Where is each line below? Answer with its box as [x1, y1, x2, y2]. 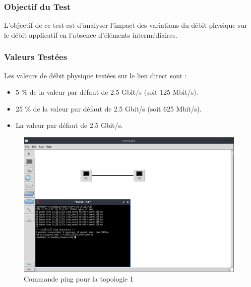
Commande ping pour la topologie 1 [24, 274, 133, 284]
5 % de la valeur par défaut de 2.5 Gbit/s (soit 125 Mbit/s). [15, 87, 198, 97]
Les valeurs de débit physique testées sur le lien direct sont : [4, 70, 187, 80]
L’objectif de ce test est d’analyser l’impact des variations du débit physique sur [4, 20, 248, 30]
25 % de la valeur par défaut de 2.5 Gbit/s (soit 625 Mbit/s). [15, 103, 202, 114]
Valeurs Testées [4, 51, 67, 63]
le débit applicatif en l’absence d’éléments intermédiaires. [4, 29, 178, 40]
